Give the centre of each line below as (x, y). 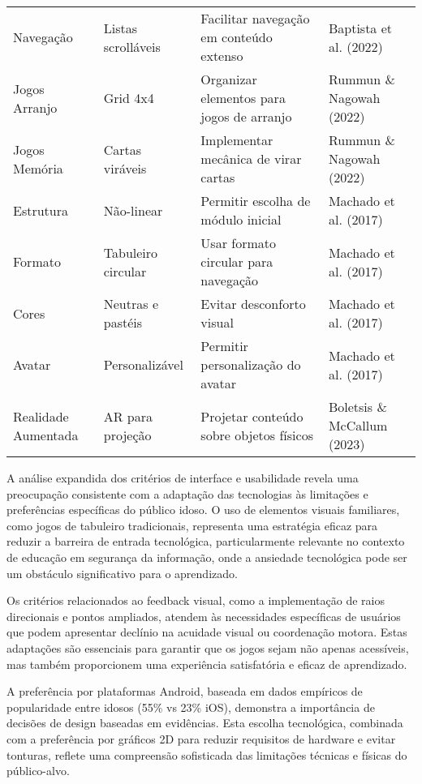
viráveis (125, 168)
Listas (121, 28)
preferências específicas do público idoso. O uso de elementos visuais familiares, (203, 510)
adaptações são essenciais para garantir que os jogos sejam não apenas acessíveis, (208, 647)
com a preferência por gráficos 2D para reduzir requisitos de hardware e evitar (201, 738)
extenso (222, 56)
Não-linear (133, 210)
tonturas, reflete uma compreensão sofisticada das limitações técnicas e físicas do (207, 754)
